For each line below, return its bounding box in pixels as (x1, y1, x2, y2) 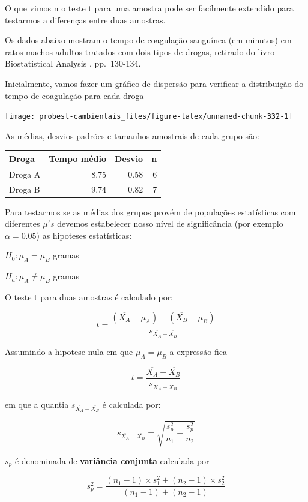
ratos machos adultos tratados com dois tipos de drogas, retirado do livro (5, 45, 275, 58)
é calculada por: (102, 398, 161, 411)
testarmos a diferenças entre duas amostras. (5, 13, 166, 26)
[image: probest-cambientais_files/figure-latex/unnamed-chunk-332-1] (5, 112, 293, 121)
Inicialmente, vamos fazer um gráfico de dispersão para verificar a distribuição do (5, 77, 304, 89)
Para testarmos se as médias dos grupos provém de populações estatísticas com (5, 205, 296, 218)
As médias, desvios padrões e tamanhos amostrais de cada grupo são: (5, 129, 259, 142)
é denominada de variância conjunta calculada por (14, 454, 210, 467)
